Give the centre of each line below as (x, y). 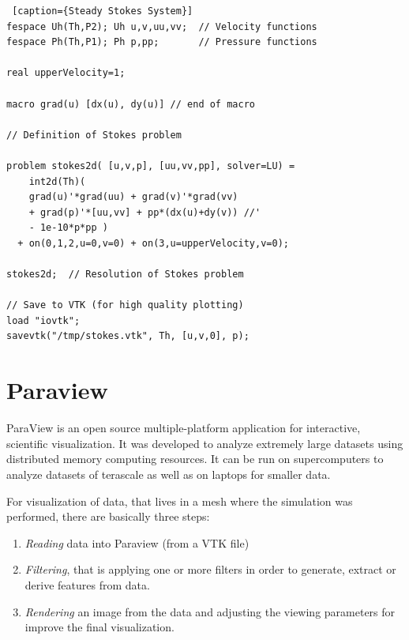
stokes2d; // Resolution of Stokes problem (125, 275)
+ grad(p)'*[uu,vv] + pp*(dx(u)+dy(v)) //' (145, 212)
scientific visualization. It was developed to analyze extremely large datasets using (205, 443)
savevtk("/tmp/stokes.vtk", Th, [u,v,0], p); (128, 336)
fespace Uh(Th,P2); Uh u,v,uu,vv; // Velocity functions (162, 26)
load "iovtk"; (43, 320)
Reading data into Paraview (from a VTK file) (137, 542)
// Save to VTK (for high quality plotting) (125, 305)
